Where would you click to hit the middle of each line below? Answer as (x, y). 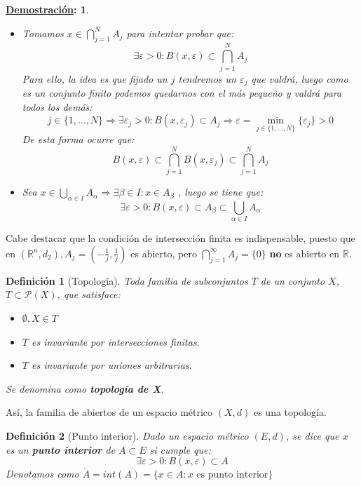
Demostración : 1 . (47, 9)
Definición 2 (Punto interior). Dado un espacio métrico (127, 435)
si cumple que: (180, 449)
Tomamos (43, 33)
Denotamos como (42, 474)
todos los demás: (57, 106)
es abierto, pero (164, 253)
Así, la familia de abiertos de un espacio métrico (109, 412)
